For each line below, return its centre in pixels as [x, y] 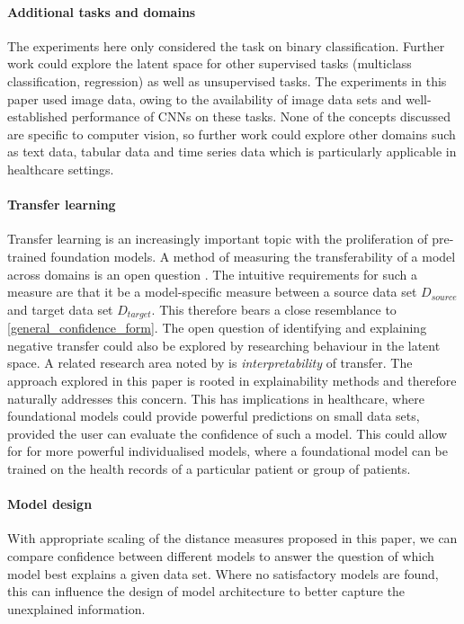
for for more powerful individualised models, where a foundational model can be [228, 451]
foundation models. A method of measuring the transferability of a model [253, 256]
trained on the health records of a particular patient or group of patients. [209, 468]
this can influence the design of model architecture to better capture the [206, 591]
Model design [50, 504]
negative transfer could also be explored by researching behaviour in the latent [224, 345]
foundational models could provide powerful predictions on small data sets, [214, 416]
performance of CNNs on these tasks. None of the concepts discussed [261, 116]
